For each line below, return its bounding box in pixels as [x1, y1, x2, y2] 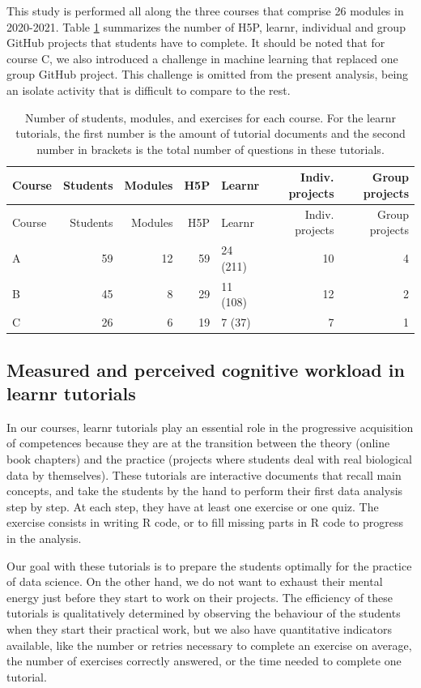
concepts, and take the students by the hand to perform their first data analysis [6, 482, 403, 499]
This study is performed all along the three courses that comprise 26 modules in [6, 2, 404, 19]
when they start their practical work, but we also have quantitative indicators [6, 620, 393, 637]
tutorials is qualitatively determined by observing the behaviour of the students [6, 605, 401, 622]
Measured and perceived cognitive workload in [6, 357, 405, 382]
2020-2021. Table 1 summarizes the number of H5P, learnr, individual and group [6, 18, 406, 35]
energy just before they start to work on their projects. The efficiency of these [6, 588, 393, 605]
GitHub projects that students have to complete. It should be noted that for [6, 34, 385, 51]
